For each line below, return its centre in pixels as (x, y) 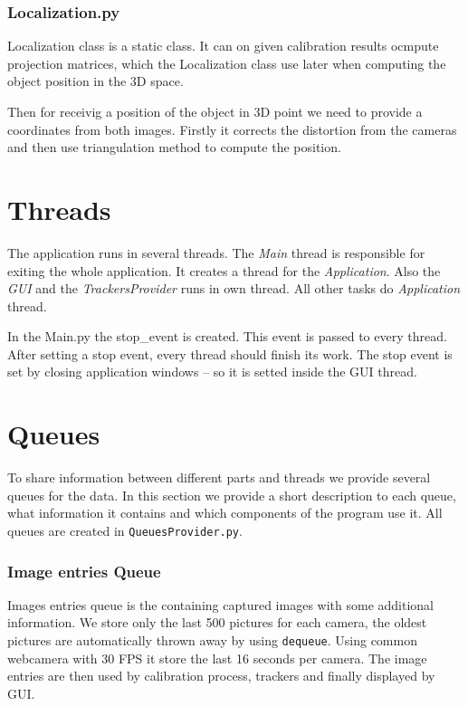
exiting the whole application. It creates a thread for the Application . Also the (224, 270)
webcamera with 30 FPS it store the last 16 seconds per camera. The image (217, 658)
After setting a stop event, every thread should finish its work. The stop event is (230, 353)
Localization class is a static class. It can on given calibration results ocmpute (223, 46)
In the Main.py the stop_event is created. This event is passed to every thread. (227, 336)
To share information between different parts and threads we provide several (219, 477)
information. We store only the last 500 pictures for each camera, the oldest (217, 622)
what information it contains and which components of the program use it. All (225, 513)
